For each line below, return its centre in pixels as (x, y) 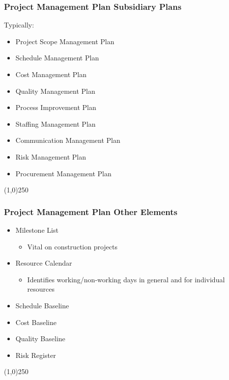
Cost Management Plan (51, 74)
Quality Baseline (40, 339)
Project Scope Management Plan (65, 41)
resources (41, 289)
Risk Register (36, 355)
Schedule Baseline (42, 305)
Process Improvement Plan (56, 107)
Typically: (19, 25)
